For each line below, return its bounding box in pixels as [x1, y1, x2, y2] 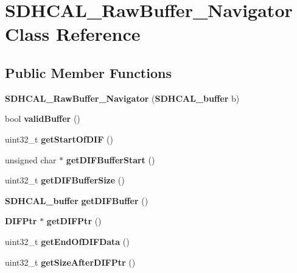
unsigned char [5, 153, 57, 166]
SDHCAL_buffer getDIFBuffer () [5, 194, 148, 207]
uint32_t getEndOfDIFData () [5, 235, 130, 247]
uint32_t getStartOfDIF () [5, 132, 113, 145]
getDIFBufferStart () [66, 153, 155, 166]
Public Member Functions [5, 63, 172, 82]
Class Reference [5, 21, 141, 46]
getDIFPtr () [46, 214, 102, 227]
